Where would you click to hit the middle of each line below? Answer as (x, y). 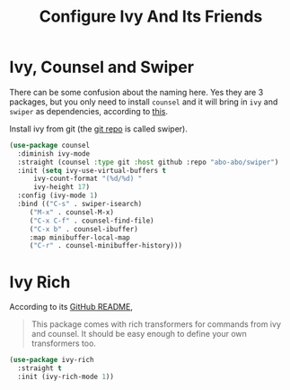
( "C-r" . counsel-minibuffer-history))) (105, 246)
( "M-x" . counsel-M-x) (72, 212)
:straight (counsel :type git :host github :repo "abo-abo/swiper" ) (148, 162)
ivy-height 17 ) (62, 187)
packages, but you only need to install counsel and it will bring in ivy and (144, 102)
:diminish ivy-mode (54, 154)
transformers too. (64, 343)
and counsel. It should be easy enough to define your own (139, 334)
